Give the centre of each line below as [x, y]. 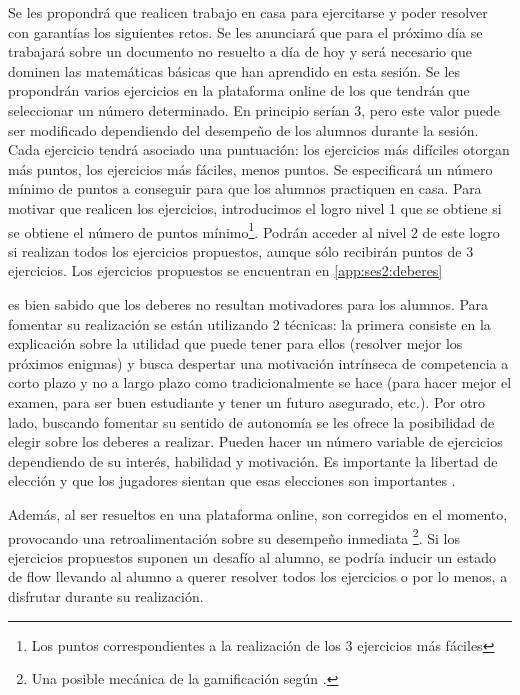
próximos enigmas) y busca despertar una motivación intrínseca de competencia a [258, 362]
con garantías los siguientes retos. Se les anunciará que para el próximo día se [245, 31]
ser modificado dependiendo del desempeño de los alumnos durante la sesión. [243, 129]
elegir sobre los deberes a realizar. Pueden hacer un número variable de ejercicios [255, 441]
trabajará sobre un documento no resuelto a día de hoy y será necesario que [240, 51]
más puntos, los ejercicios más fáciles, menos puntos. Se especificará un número [250, 168]
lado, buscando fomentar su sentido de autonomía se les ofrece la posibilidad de [251, 421]
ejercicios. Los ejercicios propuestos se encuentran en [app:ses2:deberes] [225, 270]
